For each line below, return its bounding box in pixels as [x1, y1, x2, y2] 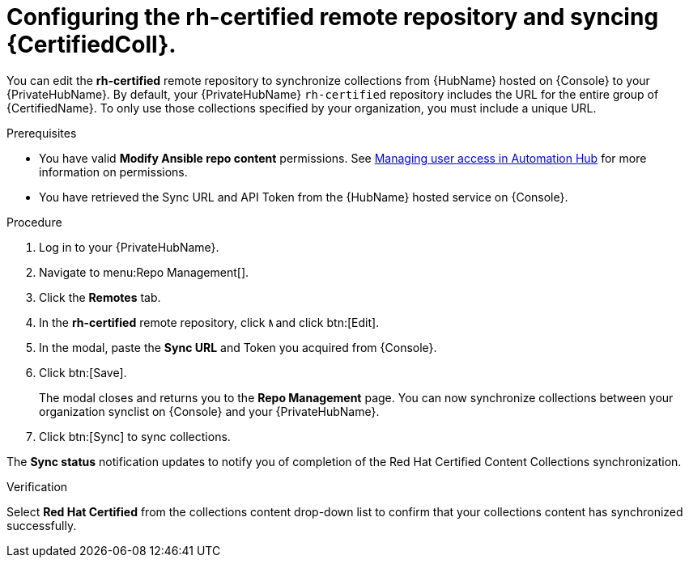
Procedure [6, 214, 62, 229]
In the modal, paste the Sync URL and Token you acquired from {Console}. [39, 340, 437, 354]
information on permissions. [39, 164, 188, 179]
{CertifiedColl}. [6, 31, 177, 58]
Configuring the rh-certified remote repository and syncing [6, 3, 659, 31]
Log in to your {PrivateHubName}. [39, 240, 219, 254]
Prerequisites [6, 125, 77, 140]
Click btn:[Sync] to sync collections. [39, 429, 231, 443]
